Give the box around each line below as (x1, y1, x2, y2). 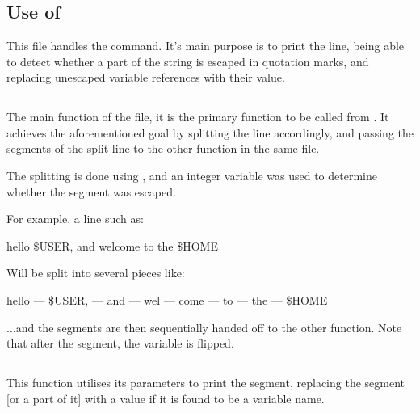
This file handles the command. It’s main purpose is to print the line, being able (6, 37, 405, 53)
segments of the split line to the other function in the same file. (6, 140, 320, 157)
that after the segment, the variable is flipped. (6, 335, 234, 352)
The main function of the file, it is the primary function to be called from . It (6, 108, 389, 125)
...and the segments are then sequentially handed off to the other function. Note (6, 318, 402, 335)
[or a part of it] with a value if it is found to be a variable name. (6, 390, 325, 407)
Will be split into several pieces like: (6, 264, 185, 281)
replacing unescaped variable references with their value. (6, 69, 285, 86)
